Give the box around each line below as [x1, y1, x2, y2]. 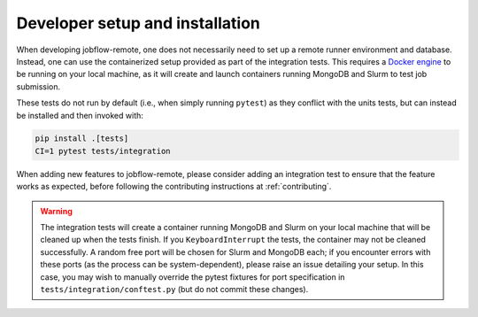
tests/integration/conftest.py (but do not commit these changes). [40, 283, 309, 294]
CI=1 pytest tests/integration [35, 146, 172, 156]
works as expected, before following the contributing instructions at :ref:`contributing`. [16, 182, 332, 192]
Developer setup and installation [16, 13, 261, 33]
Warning [40, 205, 73, 216]
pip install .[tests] [35, 134, 129, 143]
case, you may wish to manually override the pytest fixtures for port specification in [40, 271, 345, 282]
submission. [16, 81, 61, 92]
